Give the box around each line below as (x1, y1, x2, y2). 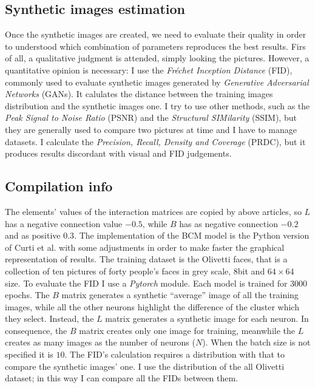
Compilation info (5, 177, 113, 196)
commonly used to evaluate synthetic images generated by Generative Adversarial (5, 75, 309, 88)
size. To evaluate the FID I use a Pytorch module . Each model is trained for (5, 276, 288, 289)
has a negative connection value (5, 217, 123, 230)
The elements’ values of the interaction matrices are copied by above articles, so (5, 205, 302, 217)
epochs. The (5, 288, 50, 301)
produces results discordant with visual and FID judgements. (5, 147, 232, 160)
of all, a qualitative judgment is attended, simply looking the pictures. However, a (5, 52, 310, 64)
